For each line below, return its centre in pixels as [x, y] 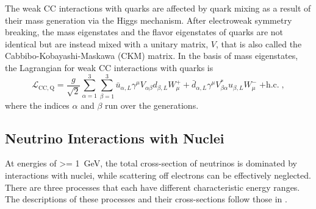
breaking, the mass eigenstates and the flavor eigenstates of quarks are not [144, 32]
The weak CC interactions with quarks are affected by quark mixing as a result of [158, 8]
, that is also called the [259, 43]
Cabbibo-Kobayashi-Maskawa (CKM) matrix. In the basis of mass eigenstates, [152, 56]
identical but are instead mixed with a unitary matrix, [107, 43]
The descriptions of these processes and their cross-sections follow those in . [146, 199]
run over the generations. [152, 105]
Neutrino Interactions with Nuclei [115, 138]
